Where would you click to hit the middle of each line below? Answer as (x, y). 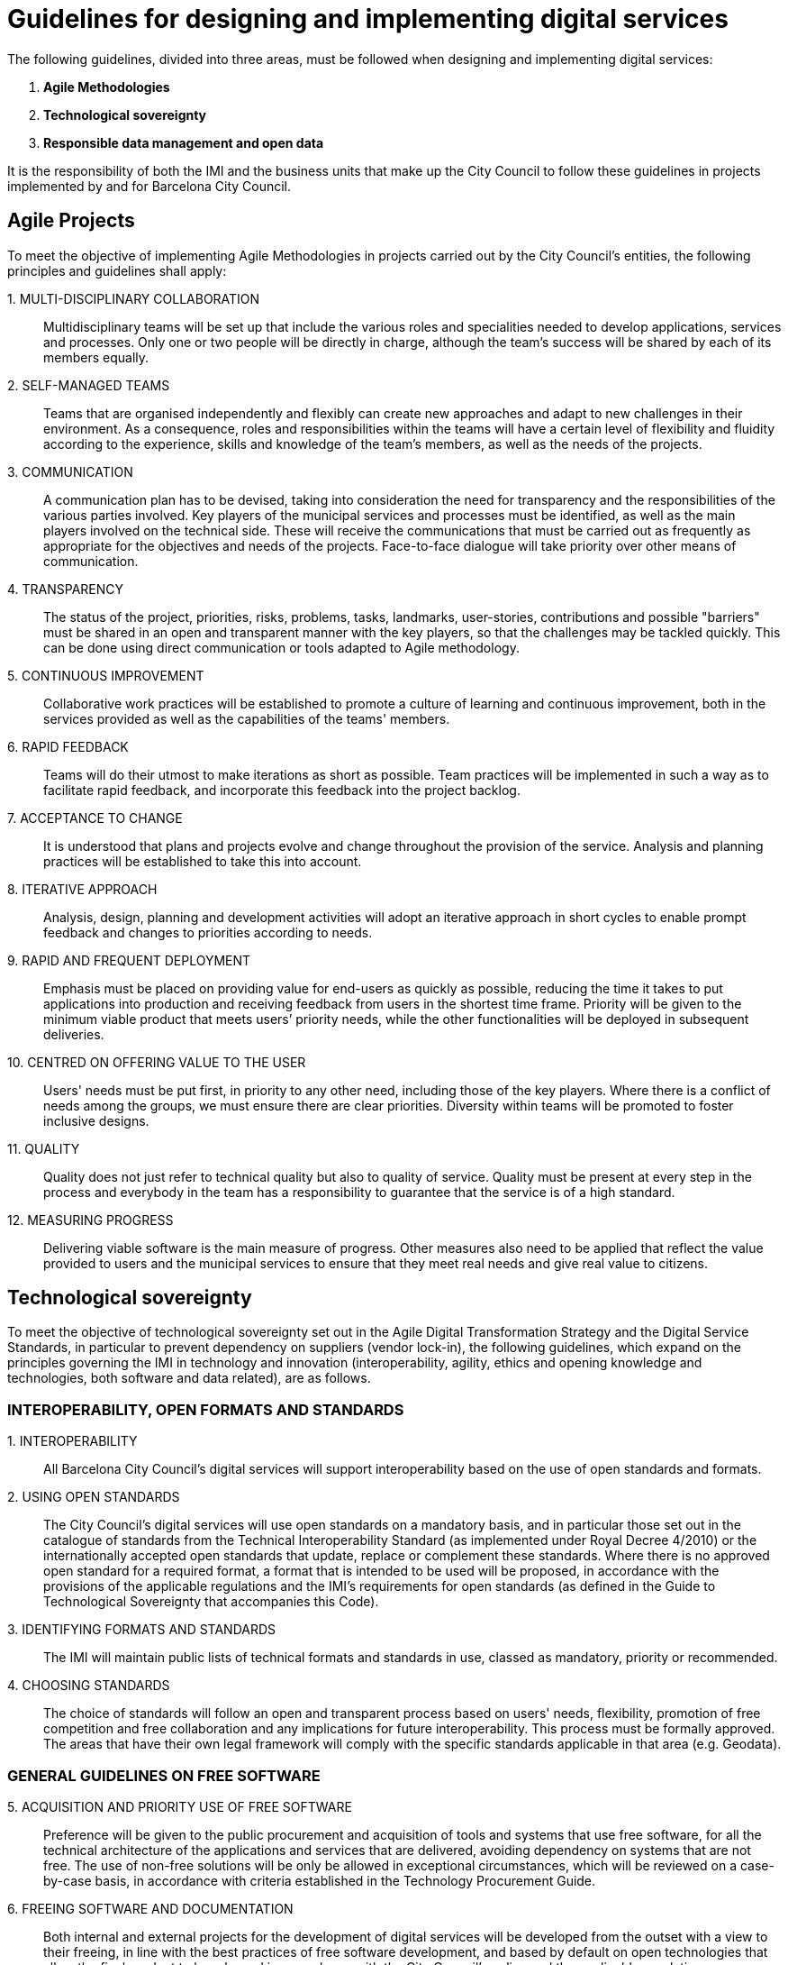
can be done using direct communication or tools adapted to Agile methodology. (281, 647)
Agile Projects (71, 221)
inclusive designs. (96, 1120)
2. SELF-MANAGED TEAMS (89, 385)
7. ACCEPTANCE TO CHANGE (95, 818)
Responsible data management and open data (184, 142)
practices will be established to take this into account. (203, 861)
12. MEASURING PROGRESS (91, 1220)
